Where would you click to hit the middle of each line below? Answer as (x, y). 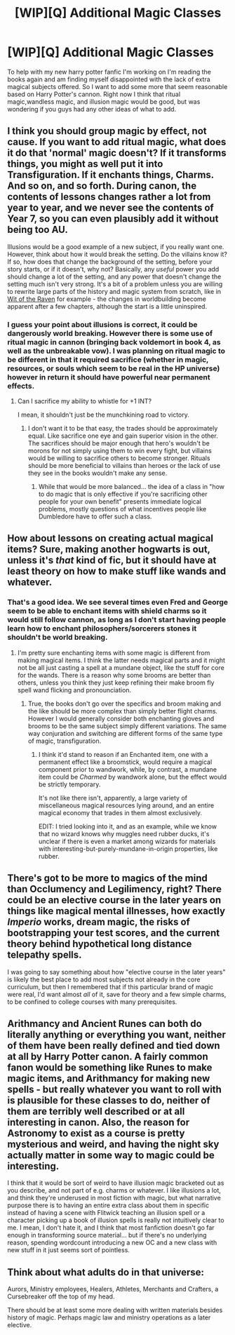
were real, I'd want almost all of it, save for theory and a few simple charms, (117, 994)
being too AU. (38, 230)
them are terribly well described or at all (96, 1111)
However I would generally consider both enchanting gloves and (121, 718)
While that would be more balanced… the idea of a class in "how (131, 487)
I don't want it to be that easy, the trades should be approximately (123, 429)
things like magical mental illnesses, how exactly (116, 911)
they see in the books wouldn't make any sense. (98, 473)
